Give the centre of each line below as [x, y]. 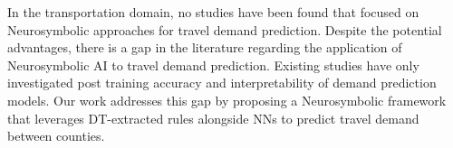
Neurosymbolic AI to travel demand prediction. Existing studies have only [213, 65]
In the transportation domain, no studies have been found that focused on [213, 12]
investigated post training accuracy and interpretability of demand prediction [222, 83]
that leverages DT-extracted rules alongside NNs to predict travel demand [213, 118]
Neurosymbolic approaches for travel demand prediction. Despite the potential [225, 29]
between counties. [56, 136]
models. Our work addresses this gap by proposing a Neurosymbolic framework [227, 100]
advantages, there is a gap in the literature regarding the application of [205, 47]
